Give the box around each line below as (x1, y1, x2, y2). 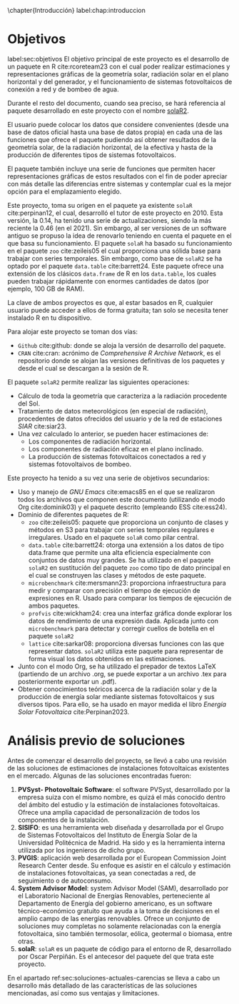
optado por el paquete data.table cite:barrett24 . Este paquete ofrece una (7, 261, 224, 270)
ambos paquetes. (28, 601, 80, 610)
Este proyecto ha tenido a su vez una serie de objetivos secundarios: (7, 473, 210, 482)
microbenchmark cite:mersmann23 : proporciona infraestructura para (28, 578, 226, 587)
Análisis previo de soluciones (7, 733, 185, 749)
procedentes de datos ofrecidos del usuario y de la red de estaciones (17, 414, 223, 423)
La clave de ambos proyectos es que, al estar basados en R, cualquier (7, 298, 213, 306)
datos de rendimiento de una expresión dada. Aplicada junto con (28, 616, 219, 625)
